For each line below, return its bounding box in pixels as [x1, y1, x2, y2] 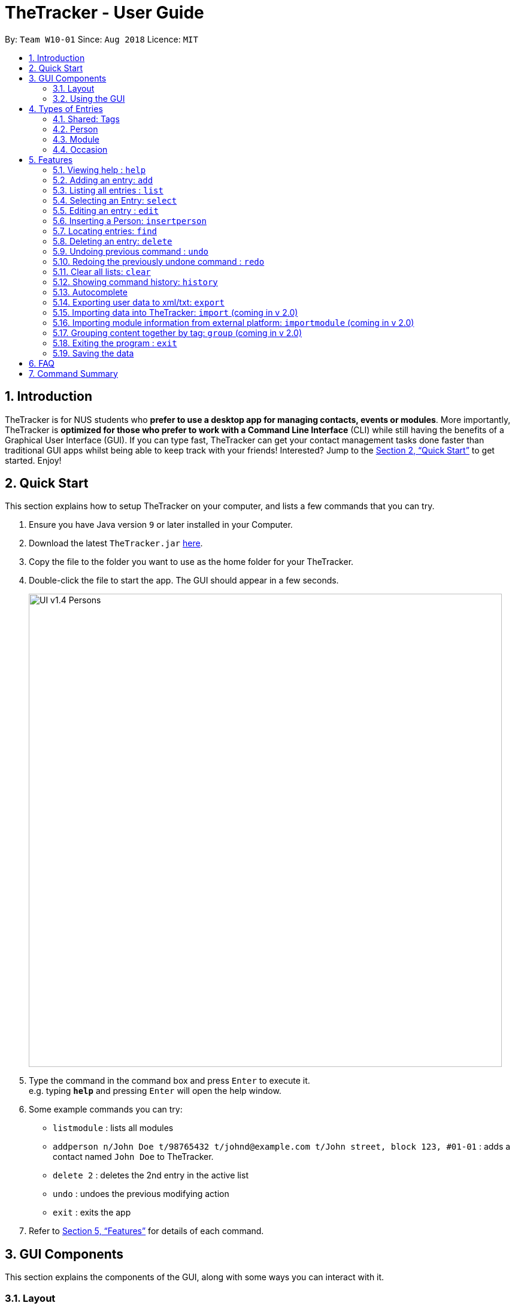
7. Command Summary [29, 368, 118, 379]
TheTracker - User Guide [5, 2, 204, 23]
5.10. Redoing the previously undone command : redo [53, 256, 265, 267]
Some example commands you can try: [29, 1104, 183, 1115]
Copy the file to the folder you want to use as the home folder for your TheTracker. [29, 557, 354, 567]
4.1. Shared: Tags [53, 113, 120, 124]
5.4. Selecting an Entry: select [53, 195, 177, 205]
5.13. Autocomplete [53, 286, 128, 297]
